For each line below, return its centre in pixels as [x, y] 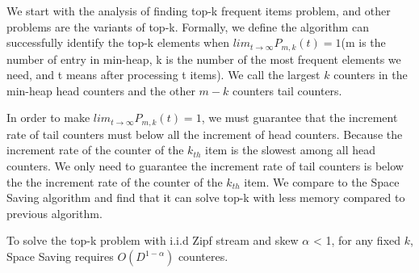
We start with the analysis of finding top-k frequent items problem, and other [199, 10]
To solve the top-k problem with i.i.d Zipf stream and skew [153, 240]
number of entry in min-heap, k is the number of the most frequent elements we [204, 59]
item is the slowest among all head [291, 150]
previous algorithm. [54, 213]
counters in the [371, 75]
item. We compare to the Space [322, 181]
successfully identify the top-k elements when [118, 42]
